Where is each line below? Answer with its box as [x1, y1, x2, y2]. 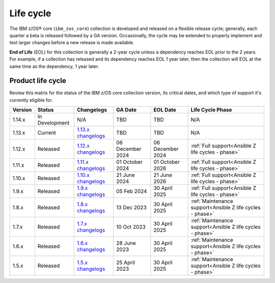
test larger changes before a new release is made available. [9, 40, 134, 46]
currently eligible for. [9, 97, 53, 103]
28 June [116, 240, 136, 247]
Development [37, 120, 70, 127]
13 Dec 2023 [116, 204, 147, 211]
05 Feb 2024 [116, 188, 147, 195]
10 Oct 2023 [116, 223, 146, 231]
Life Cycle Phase [190, 106, 232, 114]
